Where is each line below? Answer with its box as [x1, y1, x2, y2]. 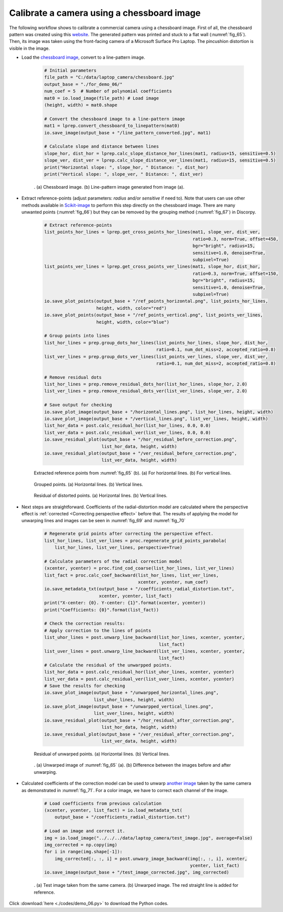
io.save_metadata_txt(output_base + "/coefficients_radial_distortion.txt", [44, 586, 235, 592]
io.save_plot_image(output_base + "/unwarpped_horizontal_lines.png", [44, 690, 219, 696]
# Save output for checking [44, 402, 112, 408]
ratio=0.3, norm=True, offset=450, [193, 236, 279, 242]
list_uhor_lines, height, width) [93, 697, 175, 703]
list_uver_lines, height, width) [93, 710, 175, 716]
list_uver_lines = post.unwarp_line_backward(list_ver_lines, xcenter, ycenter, [44, 648, 245, 654]
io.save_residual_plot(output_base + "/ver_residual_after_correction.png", [44, 731, 235, 737]
